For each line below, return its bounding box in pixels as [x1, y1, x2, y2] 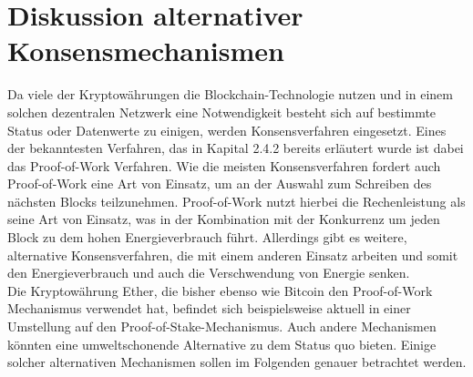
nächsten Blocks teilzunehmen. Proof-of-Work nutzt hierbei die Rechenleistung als [7, 191, 466, 210]
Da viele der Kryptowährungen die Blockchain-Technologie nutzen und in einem [7, 85, 453, 104]
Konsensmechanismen [7, 32, 284, 69]
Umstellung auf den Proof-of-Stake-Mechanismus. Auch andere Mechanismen [7, 317, 437, 336]
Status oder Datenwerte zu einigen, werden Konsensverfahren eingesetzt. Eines [7, 120, 447, 139]
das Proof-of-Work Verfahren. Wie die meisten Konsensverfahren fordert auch [7, 156, 441, 175]
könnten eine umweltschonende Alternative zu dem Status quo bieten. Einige [7, 334, 437, 353]
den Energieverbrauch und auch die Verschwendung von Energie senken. [7, 263, 410, 282]
